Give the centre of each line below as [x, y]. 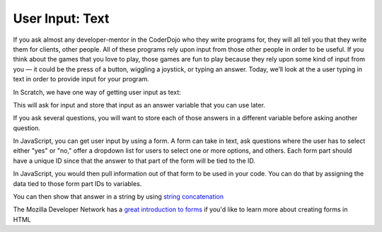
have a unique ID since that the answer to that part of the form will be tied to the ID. [134, 161]
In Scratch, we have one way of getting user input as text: [97, 92]
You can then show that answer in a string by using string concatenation [118, 197]
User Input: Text [61, 18]
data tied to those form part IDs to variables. [77, 183]
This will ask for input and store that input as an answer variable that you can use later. [139, 105]
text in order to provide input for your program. [81, 79]
